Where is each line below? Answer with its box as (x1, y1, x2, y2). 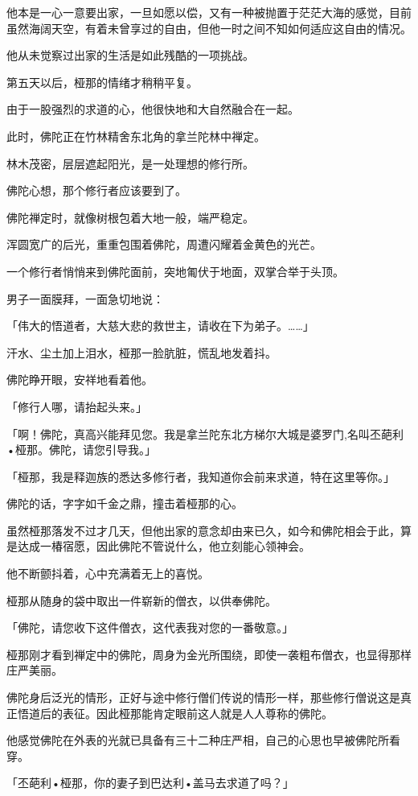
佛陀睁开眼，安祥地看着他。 (6, 371, 153, 388)
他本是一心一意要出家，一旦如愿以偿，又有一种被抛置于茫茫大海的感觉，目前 (6, 4, 412, 20)
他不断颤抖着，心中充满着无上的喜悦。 (6, 565, 209, 582)
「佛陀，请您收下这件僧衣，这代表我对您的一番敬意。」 (6, 619, 293, 636)
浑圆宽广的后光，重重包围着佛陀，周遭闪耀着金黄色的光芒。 (6, 236, 322, 253)
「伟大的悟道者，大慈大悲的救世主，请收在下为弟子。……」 (6, 317, 314, 334)
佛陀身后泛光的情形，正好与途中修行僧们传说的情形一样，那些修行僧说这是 (6, 689, 400, 706)
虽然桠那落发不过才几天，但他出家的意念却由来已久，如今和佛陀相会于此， (6, 522, 400, 538)
